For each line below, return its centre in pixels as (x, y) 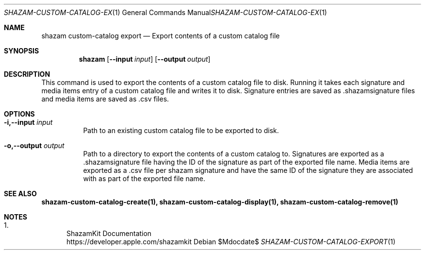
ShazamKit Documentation (109, 233)
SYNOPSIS (22, 51)
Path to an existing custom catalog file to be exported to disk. (181, 130)
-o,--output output (34, 145)
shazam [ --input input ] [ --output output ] (145, 59)
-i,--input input (28, 122)
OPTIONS (19, 114)
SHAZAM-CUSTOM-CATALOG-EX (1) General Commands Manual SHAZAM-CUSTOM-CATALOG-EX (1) (165, 12)
